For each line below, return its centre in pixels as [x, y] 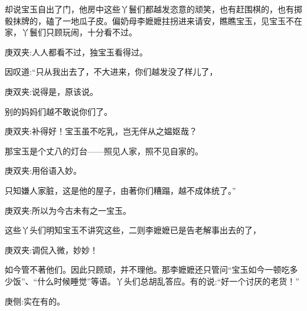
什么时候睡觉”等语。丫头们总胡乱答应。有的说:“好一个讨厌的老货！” [168, 281]
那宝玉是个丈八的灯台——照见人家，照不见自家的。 [104, 150]
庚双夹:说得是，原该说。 [51, 91]
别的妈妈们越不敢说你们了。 [58, 111]
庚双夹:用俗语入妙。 [43, 171]
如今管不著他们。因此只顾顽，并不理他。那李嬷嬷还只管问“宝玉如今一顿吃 [147, 269]
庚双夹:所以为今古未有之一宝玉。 [68, 210]
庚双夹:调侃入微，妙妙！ [51, 249]
